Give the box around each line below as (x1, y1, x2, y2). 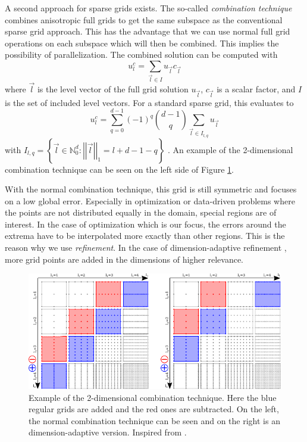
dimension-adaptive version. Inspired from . (29, 426, 187, 438)
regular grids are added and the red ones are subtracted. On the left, (29, 403, 279, 415)
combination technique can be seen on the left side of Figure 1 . (5, 163, 234, 175)
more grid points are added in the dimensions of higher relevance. (5, 253, 243, 265)
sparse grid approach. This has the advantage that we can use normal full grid (5, 25, 290, 38)
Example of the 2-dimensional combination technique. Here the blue (29, 391, 277, 403)
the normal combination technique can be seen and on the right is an (29, 414, 280, 427)
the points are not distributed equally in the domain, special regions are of (5, 206, 277, 219)
